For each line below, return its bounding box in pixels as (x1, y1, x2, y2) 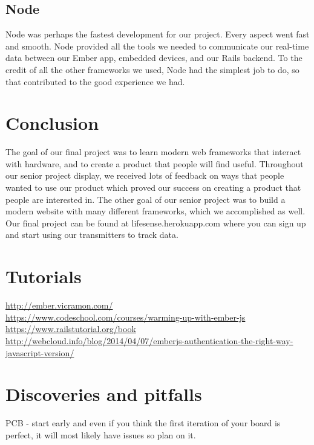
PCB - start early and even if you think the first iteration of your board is (5, 417, 281, 429)
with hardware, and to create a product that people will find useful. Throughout (5, 157, 304, 170)
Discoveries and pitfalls (5, 382, 202, 406)
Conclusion (5, 110, 99, 135)
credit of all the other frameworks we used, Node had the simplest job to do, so (5, 63, 299, 75)
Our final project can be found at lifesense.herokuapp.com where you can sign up (5, 216, 306, 229)
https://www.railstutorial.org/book (5, 322, 136, 335)
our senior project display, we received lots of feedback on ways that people (5, 169, 284, 182)
